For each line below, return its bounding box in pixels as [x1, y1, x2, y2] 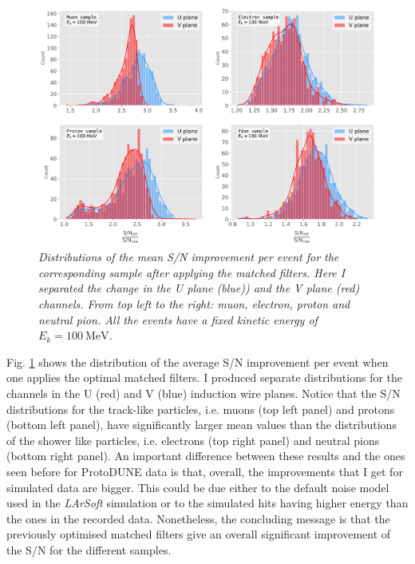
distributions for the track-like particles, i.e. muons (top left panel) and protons [6, 400, 395, 417]
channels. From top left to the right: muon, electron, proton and [38, 296, 350, 312]
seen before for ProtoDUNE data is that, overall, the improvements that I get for [6, 463, 403, 479]
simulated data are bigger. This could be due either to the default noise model [6, 479, 389, 495]
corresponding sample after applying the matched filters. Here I [38, 264, 346, 280]
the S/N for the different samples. [6, 541, 172, 558]
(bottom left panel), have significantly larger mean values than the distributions [6, 416, 397, 433]
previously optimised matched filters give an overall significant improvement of [6, 526, 391, 542]
